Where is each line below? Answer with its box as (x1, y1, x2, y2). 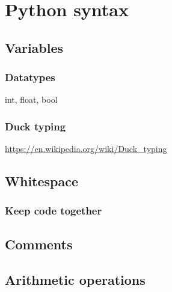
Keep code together (5, 203, 102, 218)
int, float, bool (5, 93, 58, 106)
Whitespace (5, 172, 79, 190)
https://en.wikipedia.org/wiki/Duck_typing (5, 142, 167, 155)
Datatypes (5, 70, 55, 85)
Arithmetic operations (5, 270, 146, 288)
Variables (5, 38, 64, 56)
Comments (5, 234, 73, 253)
